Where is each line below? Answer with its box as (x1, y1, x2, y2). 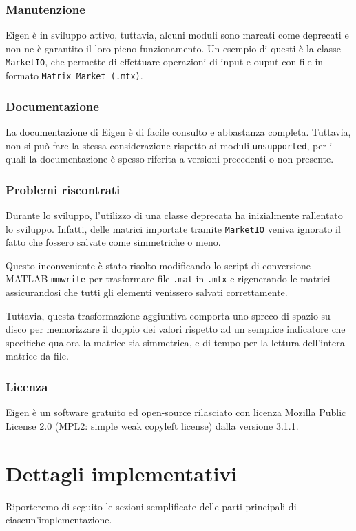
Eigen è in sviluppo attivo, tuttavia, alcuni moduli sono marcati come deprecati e (6, 28, 349, 42)
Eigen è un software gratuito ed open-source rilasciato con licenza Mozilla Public (6, 405, 346, 419)
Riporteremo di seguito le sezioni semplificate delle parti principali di (6, 499, 297, 513)
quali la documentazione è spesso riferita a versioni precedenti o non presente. (6, 152, 334, 166)
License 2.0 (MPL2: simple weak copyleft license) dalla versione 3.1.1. (6, 418, 299, 433)
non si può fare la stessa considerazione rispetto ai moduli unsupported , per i (6, 138, 333, 152)
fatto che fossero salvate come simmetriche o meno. (6, 235, 221, 249)
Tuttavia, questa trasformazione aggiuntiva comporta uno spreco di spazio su (6, 308, 331, 322)
